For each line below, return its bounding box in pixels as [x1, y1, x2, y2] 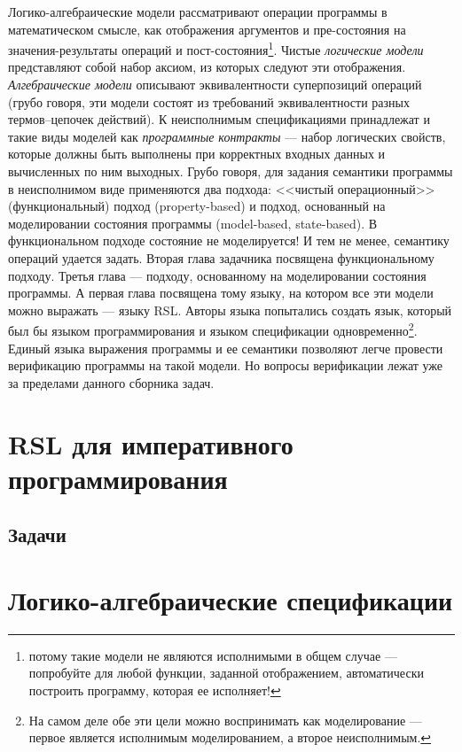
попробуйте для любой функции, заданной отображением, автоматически [28, 663, 424, 682]
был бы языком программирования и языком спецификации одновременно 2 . [8, 319, 418, 339]
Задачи [8, 521, 67, 548]
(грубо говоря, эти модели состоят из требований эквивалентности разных [8, 92, 410, 111]
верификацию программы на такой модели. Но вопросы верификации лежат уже [8, 356, 443, 375]
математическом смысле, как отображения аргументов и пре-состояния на [8, 19, 406, 38]
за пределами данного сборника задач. [8, 373, 215, 392]
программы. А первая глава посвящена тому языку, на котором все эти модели [8, 283, 434, 302]
